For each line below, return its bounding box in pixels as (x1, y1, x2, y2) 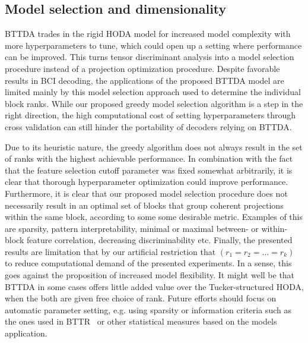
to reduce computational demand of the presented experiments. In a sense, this (5, 257, 292, 269)
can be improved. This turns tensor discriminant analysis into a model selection (5, 51, 294, 63)
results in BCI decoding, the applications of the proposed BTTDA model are (5, 74, 284, 86)
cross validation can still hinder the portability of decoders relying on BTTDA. (5, 120, 292, 133)
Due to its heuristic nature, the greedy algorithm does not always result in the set (5, 140, 303, 153)
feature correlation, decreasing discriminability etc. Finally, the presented (26, 234, 293, 246)
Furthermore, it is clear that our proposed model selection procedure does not (5, 187, 288, 199)
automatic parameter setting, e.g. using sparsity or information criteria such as (5, 303, 291, 316)
